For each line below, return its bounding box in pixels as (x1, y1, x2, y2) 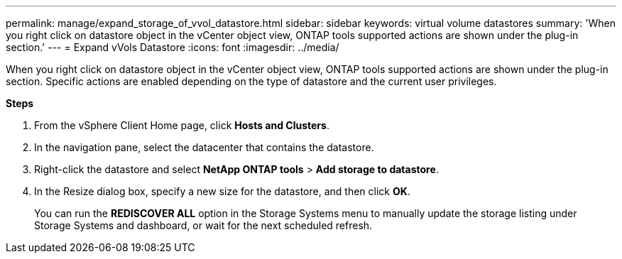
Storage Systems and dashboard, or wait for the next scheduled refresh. (34, 219, 373, 231)
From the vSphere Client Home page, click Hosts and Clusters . (34, 119, 329, 131)
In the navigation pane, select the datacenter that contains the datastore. (34, 141, 374, 153)
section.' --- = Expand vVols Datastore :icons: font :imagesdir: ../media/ (6, 41, 339, 53)
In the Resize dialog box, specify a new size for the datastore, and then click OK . (34, 185, 410, 197)
